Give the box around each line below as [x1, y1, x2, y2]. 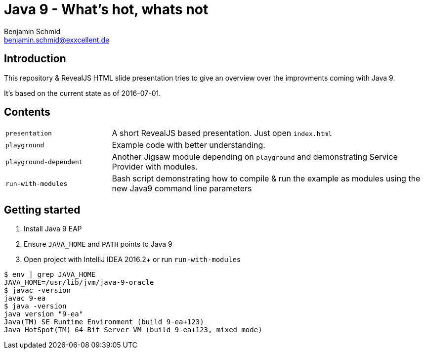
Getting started [4, 203, 81, 216]
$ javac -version [4, 286, 71, 295]
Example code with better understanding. [112, 140, 265, 150]
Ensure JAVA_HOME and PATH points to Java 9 [24, 240, 172, 249]
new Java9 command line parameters [112, 183, 252, 194]
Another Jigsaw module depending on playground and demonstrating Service [112, 152, 398, 162]
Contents [4, 106, 50, 119]
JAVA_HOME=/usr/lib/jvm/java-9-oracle [4, 278, 154, 287]
